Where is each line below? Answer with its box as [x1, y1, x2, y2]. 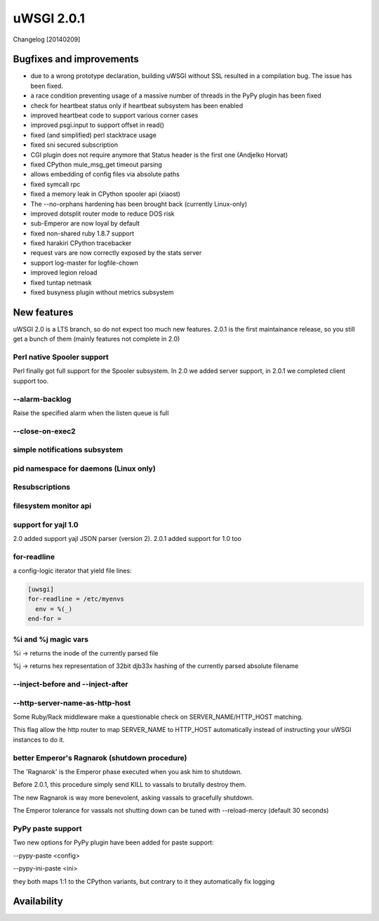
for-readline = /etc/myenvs [27, 595, 124, 603]
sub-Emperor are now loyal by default [30, 219, 140, 228]
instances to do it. [13, 735, 65, 744]
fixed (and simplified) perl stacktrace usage [30, 131, 157, 139]
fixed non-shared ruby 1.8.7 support [30, 229, 135, 237]
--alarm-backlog [13, 394, 72, 404]
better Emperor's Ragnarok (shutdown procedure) [13, 752, 187, 762]
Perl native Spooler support [13, 352, 109, 362]
